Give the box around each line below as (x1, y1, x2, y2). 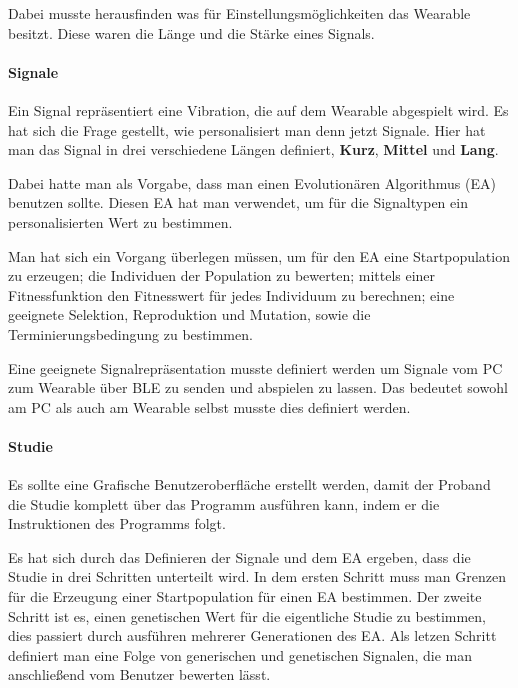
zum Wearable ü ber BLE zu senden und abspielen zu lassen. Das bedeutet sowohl (8, 377, 508, 398)
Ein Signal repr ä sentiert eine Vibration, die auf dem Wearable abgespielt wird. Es (8, 99, 509, 120)
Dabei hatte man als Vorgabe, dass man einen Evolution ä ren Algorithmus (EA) (8, 172, 496, 193)
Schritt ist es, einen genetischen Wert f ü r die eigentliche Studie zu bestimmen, (8, 605, 486, 626)
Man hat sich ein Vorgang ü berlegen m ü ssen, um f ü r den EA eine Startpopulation (8, 245, 510, 266)
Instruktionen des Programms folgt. (8, 513, 226, 534)
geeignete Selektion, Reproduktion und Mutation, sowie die (8, 304, 371, 325)
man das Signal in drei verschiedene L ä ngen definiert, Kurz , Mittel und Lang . (8, 139, 499, 160)
